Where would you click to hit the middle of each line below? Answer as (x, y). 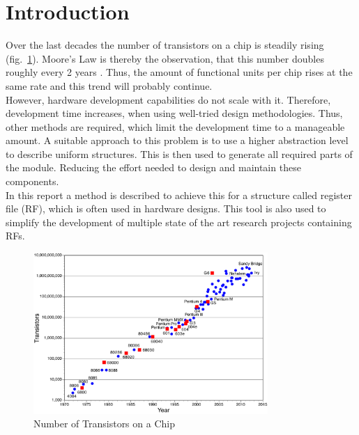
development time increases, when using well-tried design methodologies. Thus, (174, 113)
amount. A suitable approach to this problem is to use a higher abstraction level (177, 140)
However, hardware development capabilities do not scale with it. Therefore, (168, 99)
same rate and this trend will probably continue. (109, 85)
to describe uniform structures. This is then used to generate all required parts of (179, 153)
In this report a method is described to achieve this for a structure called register (179, 195)
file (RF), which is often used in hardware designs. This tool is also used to (166, 208)
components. (32, 181)
